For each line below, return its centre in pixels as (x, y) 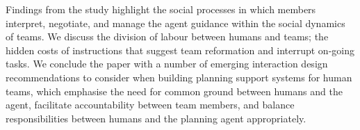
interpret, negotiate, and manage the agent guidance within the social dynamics (175, 23)
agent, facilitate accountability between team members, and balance (150, 105)
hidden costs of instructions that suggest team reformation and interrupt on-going (180, 50)
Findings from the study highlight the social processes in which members (161, 9)
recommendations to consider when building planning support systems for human (179, 77)
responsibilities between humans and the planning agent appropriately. (156, 118)
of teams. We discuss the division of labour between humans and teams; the (167, 36)
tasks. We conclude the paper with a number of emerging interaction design (167, 64)
